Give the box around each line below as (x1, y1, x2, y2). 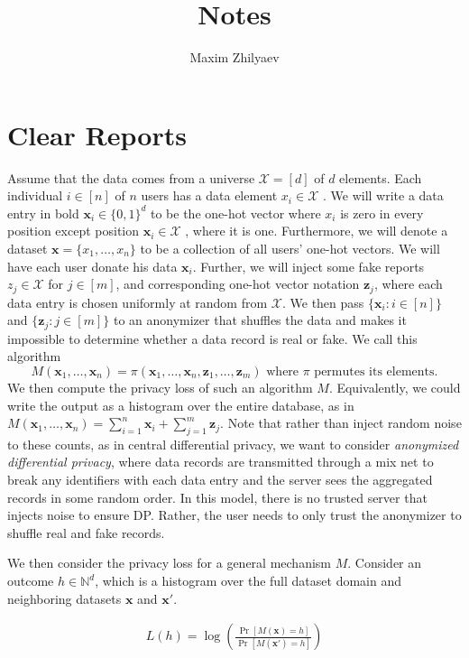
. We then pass (281, 292, 364, 311)
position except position (7, 221, 140, 240)
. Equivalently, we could (328, 377, 461, 396)
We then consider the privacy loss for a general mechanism (7, 553, 331, 572)
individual (7, 186, 63, 205)
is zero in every (340, 203, 424, 222)
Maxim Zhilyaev (189, 48, 280, 67)
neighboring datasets (7, 588, 122, 607)
